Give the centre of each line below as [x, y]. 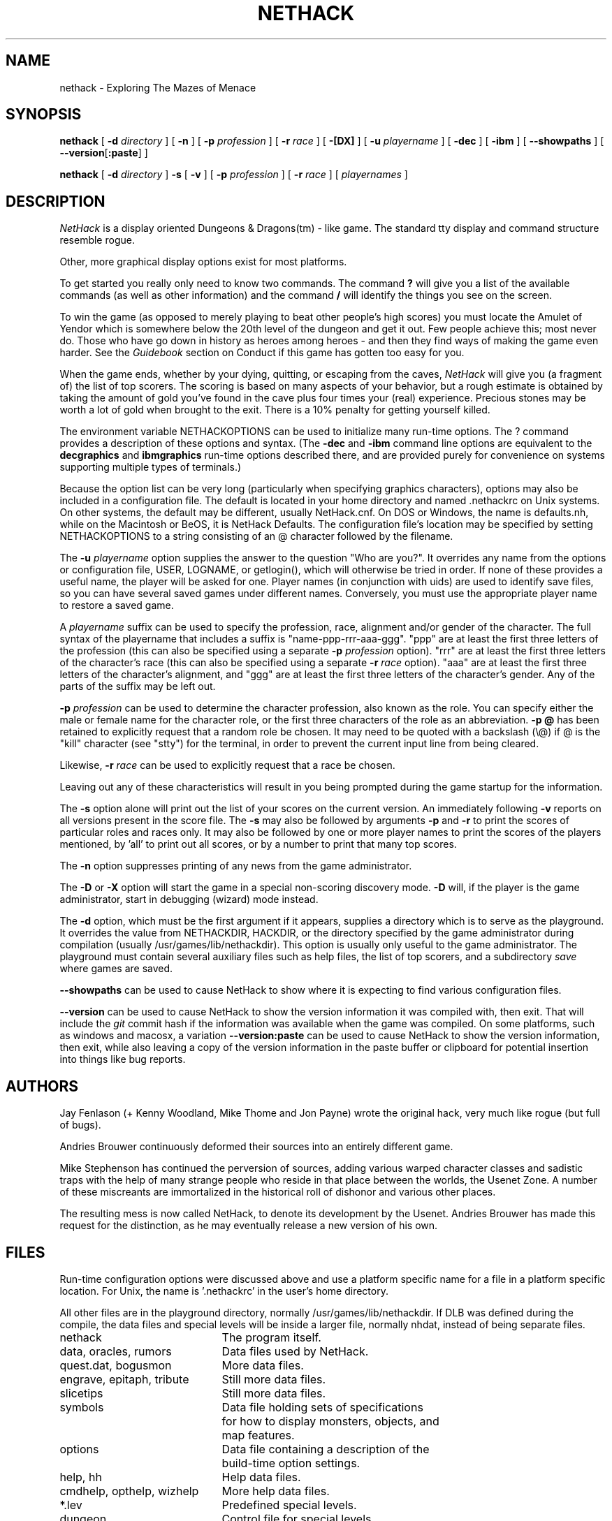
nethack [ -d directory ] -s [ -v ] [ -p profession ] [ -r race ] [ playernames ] [234, 175]
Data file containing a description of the [326, 1449]
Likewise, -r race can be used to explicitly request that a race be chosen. [227, 765]
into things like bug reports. [123, 1059]
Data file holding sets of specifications [322, 1407]
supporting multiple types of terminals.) [151, 467]
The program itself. [271, 1337]
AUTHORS [42, 1086]
